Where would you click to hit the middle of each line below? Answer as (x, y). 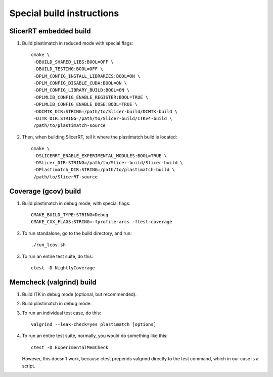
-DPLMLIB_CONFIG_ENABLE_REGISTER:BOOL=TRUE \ (91, 97)
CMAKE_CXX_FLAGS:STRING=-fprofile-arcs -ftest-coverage (102, 222)
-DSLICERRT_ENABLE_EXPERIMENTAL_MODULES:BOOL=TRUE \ (100, 156)
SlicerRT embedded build (50, 31)
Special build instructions (64, 13)
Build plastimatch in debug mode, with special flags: (76, 203)
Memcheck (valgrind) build (53, 282)
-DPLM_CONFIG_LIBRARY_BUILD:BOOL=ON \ (82, 90)
